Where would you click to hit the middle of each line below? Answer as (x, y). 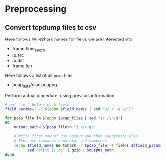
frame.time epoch (29, 49)
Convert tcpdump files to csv (51, 27)
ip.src (18, 55)
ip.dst (18, 60)
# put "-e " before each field (37, 105)
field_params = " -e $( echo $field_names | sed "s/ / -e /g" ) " (69, 109)
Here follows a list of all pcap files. (40, 75)
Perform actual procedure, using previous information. (61, 95)
